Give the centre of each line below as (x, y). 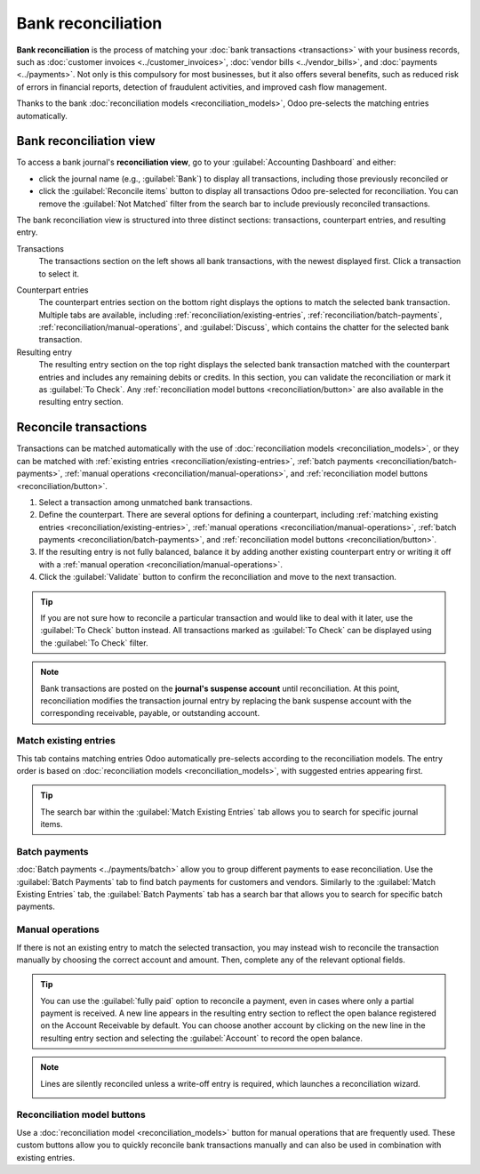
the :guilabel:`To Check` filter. (94, 643)
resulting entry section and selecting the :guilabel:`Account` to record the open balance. (202, 1038)
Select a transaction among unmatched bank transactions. (145, 502)
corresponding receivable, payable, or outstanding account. (150, 713)
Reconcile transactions (82, 427)
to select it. (59, 273)
